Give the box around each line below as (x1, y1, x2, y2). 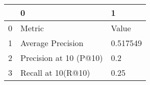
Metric (20, 22, 44, 34)
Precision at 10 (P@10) (20, 52, 103, 63)
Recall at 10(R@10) (20, 67, 90, 78)
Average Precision (20, 37, 84, 49)
